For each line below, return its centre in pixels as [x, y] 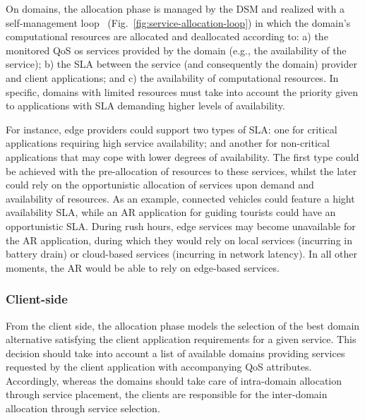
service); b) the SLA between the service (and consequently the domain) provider [181, 64]
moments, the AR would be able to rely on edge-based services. [143, 267]
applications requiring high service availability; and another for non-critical [168, 143]
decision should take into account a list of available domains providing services [175, 353]
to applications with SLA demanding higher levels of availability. [145, 106]
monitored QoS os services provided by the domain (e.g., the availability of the [176, 50]
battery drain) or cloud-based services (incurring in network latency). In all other [181, 254]
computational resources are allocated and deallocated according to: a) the [167, 36]
